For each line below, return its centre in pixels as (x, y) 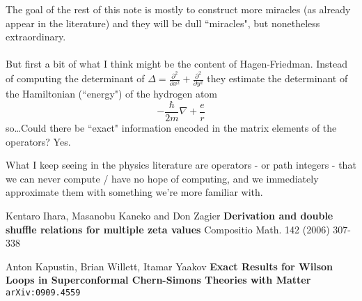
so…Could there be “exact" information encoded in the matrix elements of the (171, 128)
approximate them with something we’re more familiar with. (134, 192)
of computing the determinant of (75, 78)
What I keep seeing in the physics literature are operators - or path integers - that (181, 165)
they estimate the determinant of (277, 78)
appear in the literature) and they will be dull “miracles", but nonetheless (163, 23)
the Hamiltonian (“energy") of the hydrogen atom (111, 94)
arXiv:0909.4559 (43, 292)
